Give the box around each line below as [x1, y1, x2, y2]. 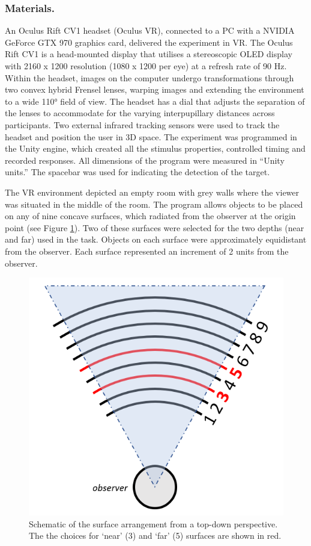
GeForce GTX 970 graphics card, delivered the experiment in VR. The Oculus [5, 36, 293, 48]
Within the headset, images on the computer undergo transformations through [5, 71, 294, 84]
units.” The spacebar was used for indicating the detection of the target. [5, 166, 270, 178]
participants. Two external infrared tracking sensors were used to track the [5, 118, 280, 131]
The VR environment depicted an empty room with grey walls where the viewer [5, 185, 300, 198]
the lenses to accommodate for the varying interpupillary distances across [5, 107, 275, 119]
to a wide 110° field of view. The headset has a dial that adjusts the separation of [5, 95, 305, 107]
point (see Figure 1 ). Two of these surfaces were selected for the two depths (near [5, 221, 304, 234]
